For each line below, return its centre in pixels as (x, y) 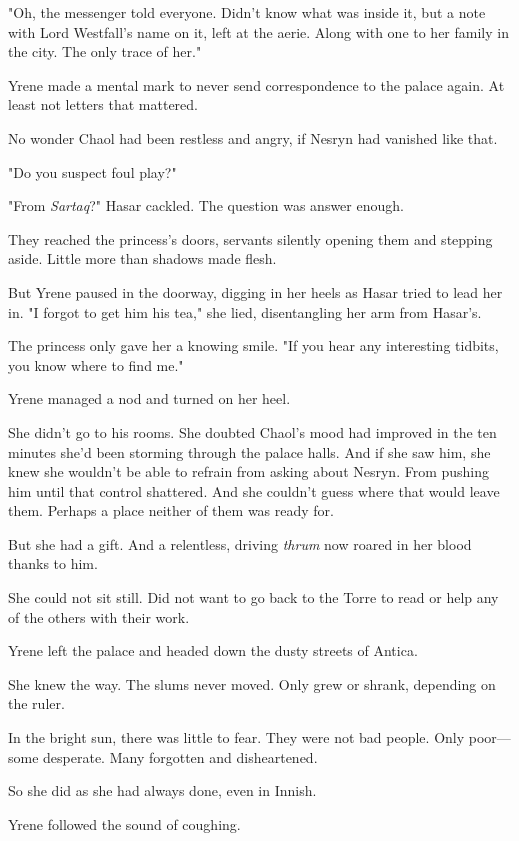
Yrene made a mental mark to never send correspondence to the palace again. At (256, 84)
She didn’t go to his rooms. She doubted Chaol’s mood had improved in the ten (252, 431)
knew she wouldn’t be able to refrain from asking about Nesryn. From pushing (249, 471)
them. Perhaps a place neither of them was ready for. (171, 510)
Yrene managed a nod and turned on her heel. (149, 398)
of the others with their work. (99, 616)
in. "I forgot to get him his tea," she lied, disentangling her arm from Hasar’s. (245, 311)
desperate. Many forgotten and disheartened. (180, 756)
